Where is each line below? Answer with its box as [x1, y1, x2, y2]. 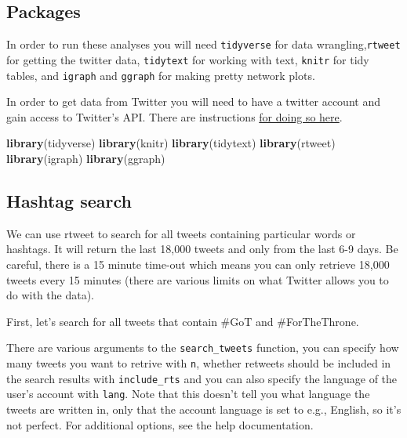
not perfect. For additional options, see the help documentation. [6, 416, 314, 433]
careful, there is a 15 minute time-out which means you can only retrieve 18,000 [6, 255, 390, 272]
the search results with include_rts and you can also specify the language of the [6, 370, 398, 386]
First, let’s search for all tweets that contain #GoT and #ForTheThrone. [6, 313, 359, 329]
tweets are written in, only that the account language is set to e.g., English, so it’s [6, 400, 402, 417]
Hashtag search [6, 188, 132, 212]
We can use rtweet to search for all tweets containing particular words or [6, 225, 356, 241]
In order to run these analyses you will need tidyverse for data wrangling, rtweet [6, 36, 401, 52]
